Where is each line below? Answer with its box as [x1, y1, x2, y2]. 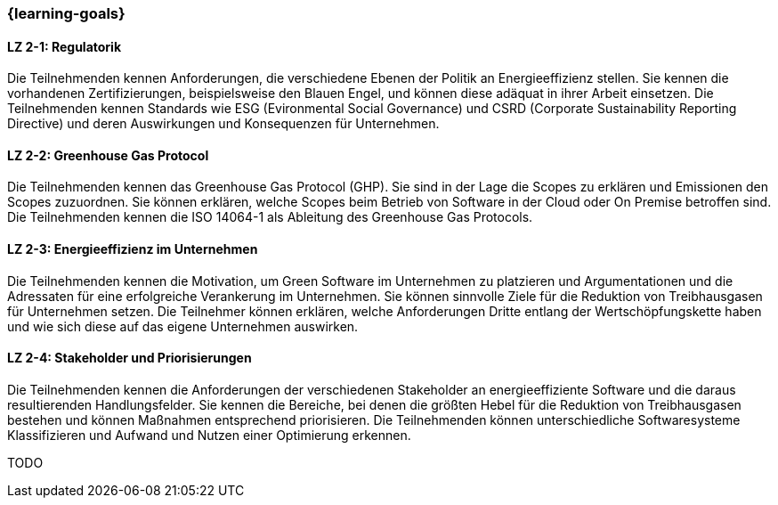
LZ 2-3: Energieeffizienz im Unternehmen [7, 241, 258, 257]
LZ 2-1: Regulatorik [7, 38, 122, 54]
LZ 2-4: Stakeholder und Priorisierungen [7, 350, 252, 366]
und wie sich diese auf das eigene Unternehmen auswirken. [7, 318, 359, 334]
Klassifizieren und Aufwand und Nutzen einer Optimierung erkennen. [7, 427, 411, 443]
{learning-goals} [7, 4, 126, 22]
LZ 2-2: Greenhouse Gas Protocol [7, 147, 209, 163]
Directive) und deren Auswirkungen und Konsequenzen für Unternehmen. [7, 116, 440, 132]
